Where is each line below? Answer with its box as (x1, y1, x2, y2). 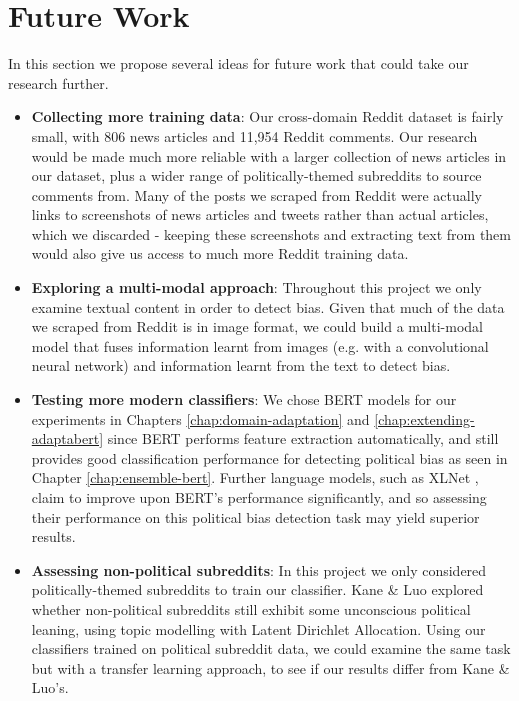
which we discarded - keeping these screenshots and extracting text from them (31, 223, 512, 244)
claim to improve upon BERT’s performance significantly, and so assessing (31, 487, 487, 507)
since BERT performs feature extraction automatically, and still (107, 428, 499, 449)
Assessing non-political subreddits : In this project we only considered (31, 559, 487, 580)
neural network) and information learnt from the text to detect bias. (31, 355, 451, 376)
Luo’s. (31, 677, 69, 698)
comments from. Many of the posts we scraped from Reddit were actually (31, 184, 482, 205)
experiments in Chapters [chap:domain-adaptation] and (31, 408, 370, 429)
